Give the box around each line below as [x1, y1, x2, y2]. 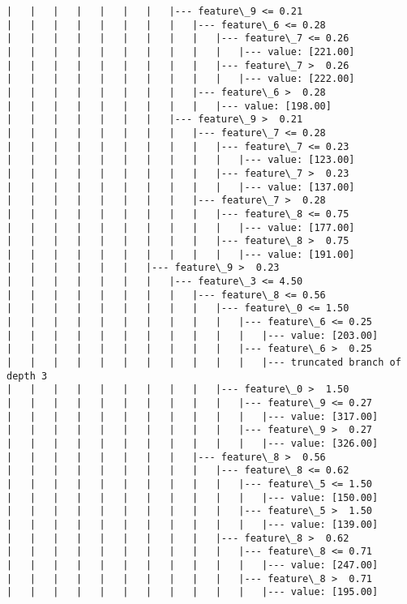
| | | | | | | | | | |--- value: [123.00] [6, 154, 355, 166]
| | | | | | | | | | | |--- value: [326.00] [6, 438, 379, 449]
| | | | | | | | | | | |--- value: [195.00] [6, 586, 379, 598]
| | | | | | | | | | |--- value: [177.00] [6, 221, 355, 233]
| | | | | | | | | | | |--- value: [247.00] [6, 559, 379, 571]
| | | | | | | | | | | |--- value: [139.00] [6, 518, 379, 530]
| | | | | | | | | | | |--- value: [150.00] [6, 491, 379, 503]
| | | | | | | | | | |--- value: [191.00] [6, 248, 355, 260]
